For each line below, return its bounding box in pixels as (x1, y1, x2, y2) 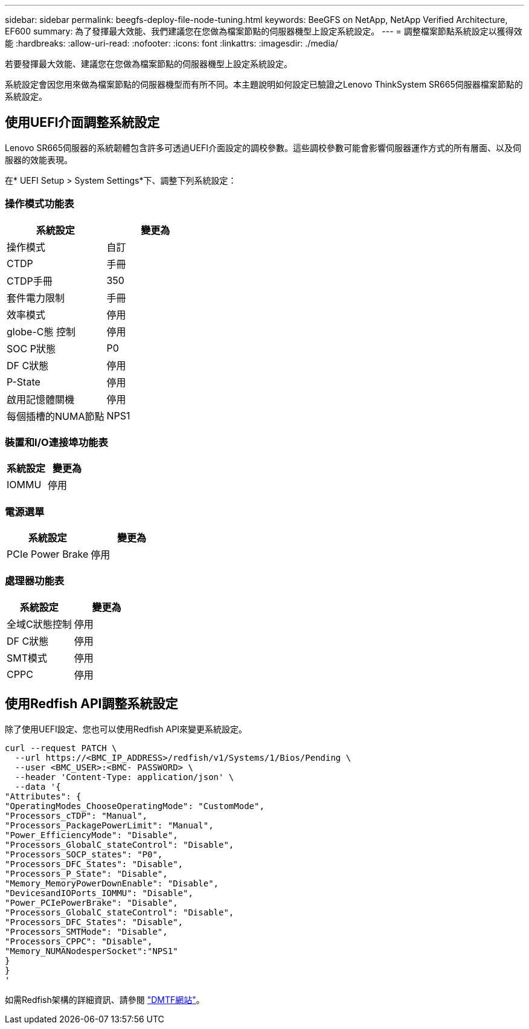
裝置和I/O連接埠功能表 (5, 436, 108, 448)
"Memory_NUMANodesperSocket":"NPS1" (5, 946, 178, 956)
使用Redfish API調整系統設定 (5, 696, 178, 712)
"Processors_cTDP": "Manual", (5, 810, 148, 821)
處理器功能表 (5, 575, 65, 587)
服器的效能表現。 (5, 154, 72, 165)
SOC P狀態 (7, 342, 56, 355)
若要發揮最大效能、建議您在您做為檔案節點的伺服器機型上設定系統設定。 (5, 59, 292, 69)
